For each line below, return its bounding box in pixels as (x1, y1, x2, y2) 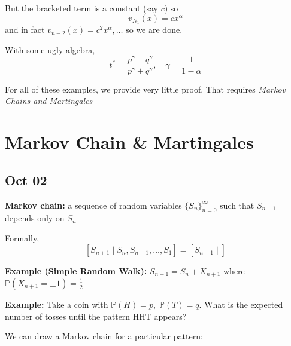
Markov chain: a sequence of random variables (5, 198, 182, 211)
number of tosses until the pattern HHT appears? (5, 310, 187, 322)
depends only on (5, 212, 65, 224)
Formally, (5, 231, 40, 244)
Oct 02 (5, 170, 47, 189)
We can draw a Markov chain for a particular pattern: (5, 330, 203, 342)
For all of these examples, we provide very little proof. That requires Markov (5, 82, 286, 95)
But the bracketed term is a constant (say (5, 2, 158, 14)
